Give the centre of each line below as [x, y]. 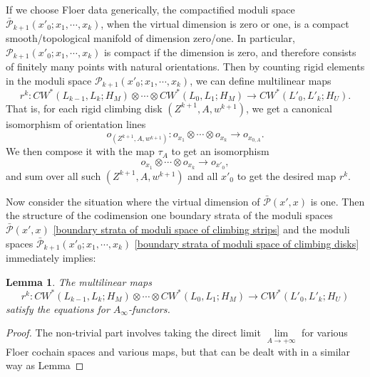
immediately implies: [51, 258]
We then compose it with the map [80, 151]
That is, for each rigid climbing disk [84, 108]
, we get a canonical [289, 108]
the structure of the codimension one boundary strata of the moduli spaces [169, 215]
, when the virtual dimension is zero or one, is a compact [225, 23]
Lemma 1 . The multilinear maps [79, 281]
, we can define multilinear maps [261, 80]
